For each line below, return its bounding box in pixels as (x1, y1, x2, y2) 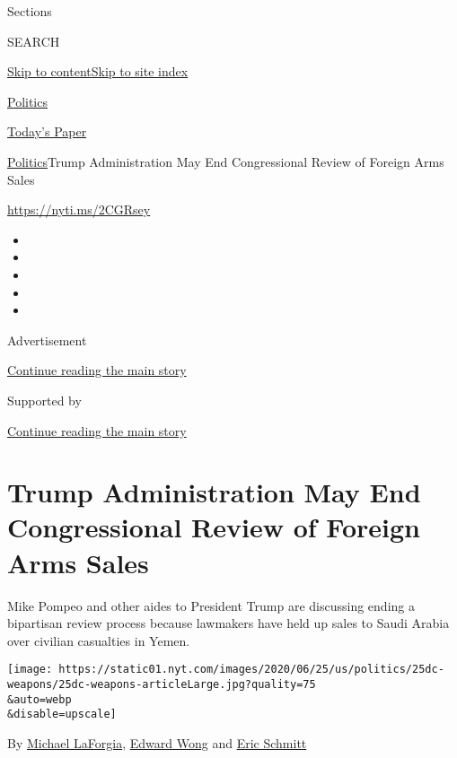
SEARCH (7, 31, 60, 50)
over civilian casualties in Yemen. (7, 631, 190, 649)
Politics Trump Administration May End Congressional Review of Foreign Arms (7, 152, 444, 170)
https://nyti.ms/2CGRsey (7, 200, 151, 219)
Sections (7, 2, 52, 20)
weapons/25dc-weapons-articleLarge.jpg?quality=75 (7, 678, 316, 692)
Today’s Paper (7, 122, 87, 141)
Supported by (7, 390, 82, 409)
